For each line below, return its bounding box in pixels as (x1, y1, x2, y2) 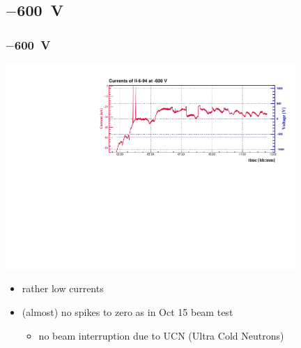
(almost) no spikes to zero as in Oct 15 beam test (22, 305, 233, 319)
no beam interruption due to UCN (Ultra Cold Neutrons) (38, 328, 284, 342)
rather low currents (22, 281, 104, 296)
